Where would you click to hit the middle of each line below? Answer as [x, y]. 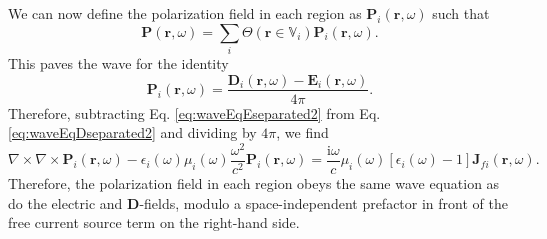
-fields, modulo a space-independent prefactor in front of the [323, 202]
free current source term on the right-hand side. [154, 222]
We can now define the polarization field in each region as [185, 13]
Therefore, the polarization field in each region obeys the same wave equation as [254, 182]
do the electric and [65, 202]
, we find [302, 132]
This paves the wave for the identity [118, 62]
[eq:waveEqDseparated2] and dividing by [132, 132]
